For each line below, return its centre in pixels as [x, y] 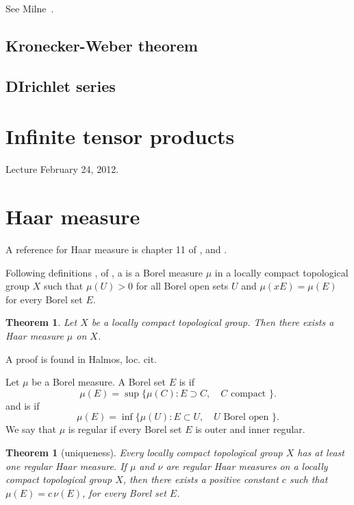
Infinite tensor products [120, 136]
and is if [23, 405]
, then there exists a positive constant [201, 479]
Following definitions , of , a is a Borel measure [104, 272]
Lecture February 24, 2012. [62, 169]
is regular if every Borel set [125, 429]
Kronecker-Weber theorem [102, 45]
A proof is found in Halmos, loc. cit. [81, 359]
